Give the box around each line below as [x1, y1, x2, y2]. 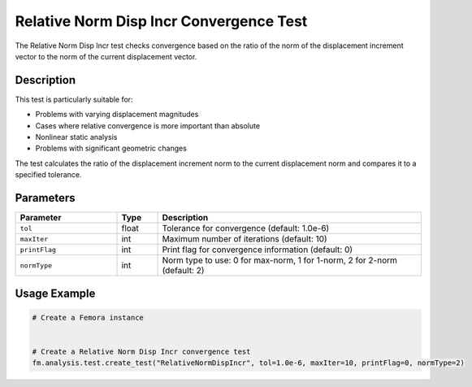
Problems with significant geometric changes [35, 143, 187, 154]
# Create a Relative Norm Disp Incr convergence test [32, 346, 251, 356]
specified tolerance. [15, 170, 82, 180]
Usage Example [15, 286, 96, 300]
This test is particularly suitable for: [15, 94, 133, 104]
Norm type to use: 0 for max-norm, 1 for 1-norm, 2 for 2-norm [162, 254, 398, 266]
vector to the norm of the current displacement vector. [15, 51, 197, 61]
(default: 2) [162, 265, 205, 276]
